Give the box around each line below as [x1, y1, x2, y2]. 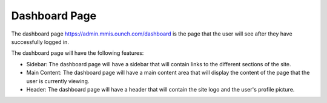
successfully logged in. [11, 38, 70, 45]
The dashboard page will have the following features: [11, 49, 144, 57]
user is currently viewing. [26, 77, 90, 84]
